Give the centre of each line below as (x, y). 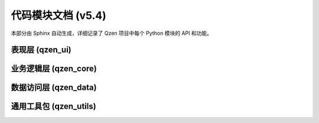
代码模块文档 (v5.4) (58, 15)
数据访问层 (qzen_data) (54, 88)
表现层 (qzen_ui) (41, 50)
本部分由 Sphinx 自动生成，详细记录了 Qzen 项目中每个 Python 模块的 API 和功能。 (112, 33)
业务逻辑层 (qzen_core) (54, 69)
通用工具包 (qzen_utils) (54, 106)
